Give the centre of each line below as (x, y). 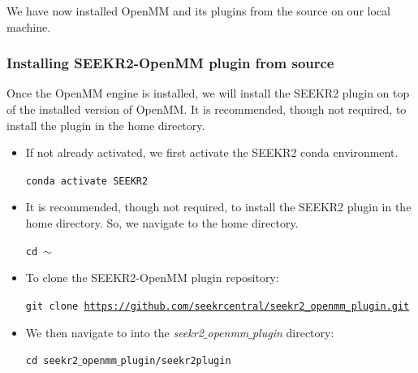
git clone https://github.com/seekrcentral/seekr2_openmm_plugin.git (218, 306)
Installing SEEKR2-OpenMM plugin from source (170, 63)
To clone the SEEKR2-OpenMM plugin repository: (152, 278)
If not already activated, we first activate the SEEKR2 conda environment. (212, 152)
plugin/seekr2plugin (176, 361)
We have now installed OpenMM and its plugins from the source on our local (198, 11)
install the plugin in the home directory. (106, 125)
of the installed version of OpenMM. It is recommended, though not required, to (207, 109)
